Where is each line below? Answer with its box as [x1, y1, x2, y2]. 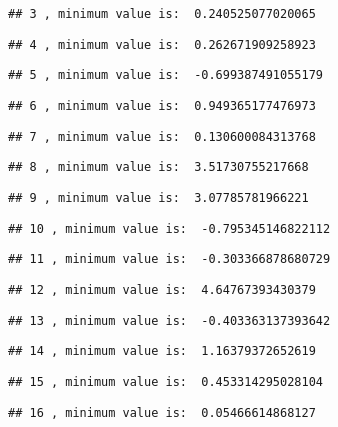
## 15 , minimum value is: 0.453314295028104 [8, 374, 323, 389]
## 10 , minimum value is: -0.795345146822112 [8, 221, 331, 236]
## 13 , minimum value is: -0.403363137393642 [8, 313, 331, 328]
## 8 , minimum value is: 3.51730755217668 [8, 160, 309, 175]
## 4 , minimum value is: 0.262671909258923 [8, 37, 316, 52]
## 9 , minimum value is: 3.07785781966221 [8, 190, 309, 205]
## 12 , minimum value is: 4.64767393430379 [8, 282, 316, 297]
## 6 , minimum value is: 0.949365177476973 [8, 98, 316, 113]
